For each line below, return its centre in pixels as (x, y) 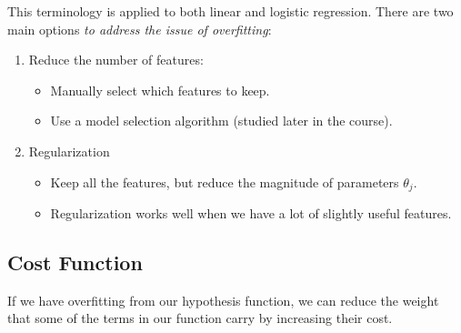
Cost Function (75, 262)
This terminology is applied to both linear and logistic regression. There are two (230, 11)
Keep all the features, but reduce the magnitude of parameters (225, 182)
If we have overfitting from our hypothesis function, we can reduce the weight (223, 300)
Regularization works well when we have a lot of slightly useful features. (251, 213)
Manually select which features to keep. (160, 90)
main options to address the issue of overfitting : (140, 29)
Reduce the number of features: (116, 60)
